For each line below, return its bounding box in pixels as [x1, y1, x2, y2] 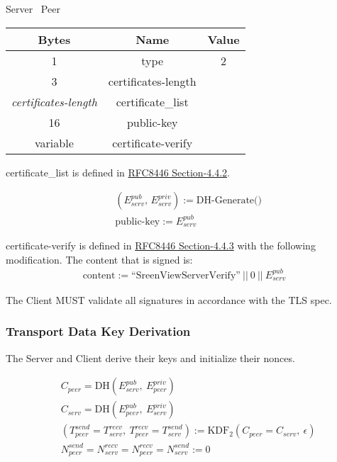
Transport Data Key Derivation [6, 322, 191, 340]
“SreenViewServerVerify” [131, 270, 241, 281]
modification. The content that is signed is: [6, 252, 193, 266]
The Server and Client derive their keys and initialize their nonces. [6, 350, 295, 365]
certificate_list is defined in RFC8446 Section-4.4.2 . [6, 164, 230, 179]
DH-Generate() [196, 196, 262, 206]
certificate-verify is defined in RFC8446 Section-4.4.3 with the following [6, 238, 316, 253]
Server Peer [6, 1, 60, 16]
